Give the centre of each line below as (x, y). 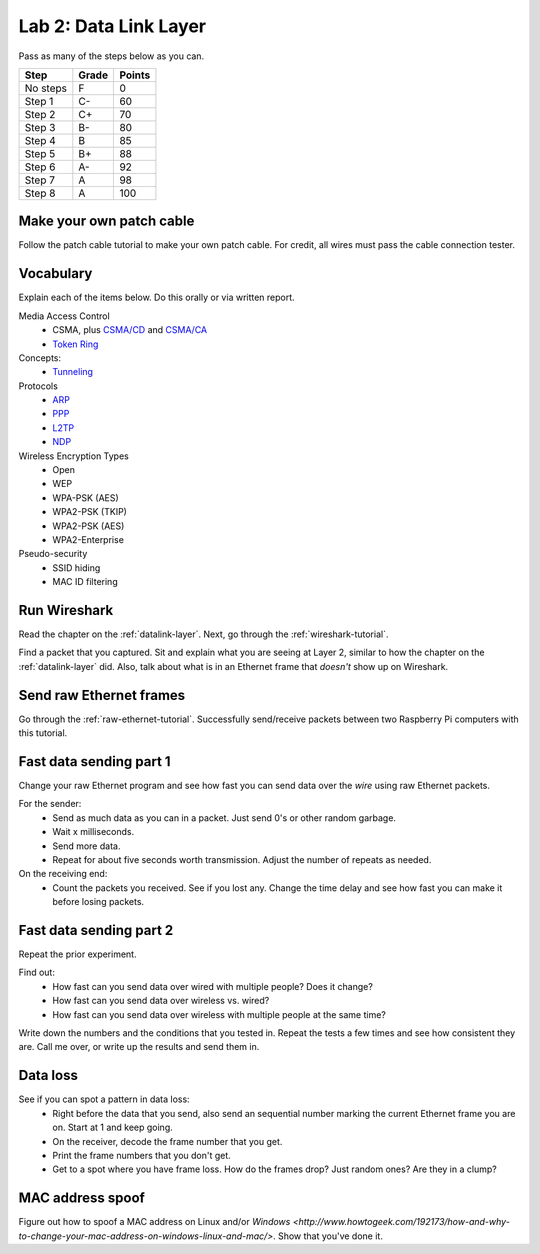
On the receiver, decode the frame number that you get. (167, 1141)
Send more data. (86, 846)
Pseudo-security (53, 554)
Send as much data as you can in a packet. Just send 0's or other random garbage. (224, 817)
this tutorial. (43, 733)
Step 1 (39, 101)
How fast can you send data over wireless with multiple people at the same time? (219, 1014)
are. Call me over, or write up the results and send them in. (139, 1047)
